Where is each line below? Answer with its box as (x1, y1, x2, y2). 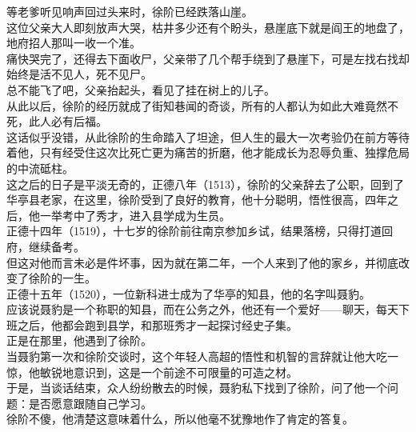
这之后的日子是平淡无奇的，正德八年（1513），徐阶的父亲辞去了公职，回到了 (6, 175, 404, 192)
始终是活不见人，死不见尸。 (6, 66, 152, 82)
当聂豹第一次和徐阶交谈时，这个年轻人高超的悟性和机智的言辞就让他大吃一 (6, 348, 398, 365)
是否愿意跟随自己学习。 (28, 394, 152, 411)
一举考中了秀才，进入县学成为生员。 (39, 206, 230, 223)
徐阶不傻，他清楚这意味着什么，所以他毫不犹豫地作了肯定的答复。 (6, 410, 354, 427)
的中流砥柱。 (6, 159, 74, 176)
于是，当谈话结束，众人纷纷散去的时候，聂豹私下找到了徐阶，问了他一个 (6, 379, 387, 396)
